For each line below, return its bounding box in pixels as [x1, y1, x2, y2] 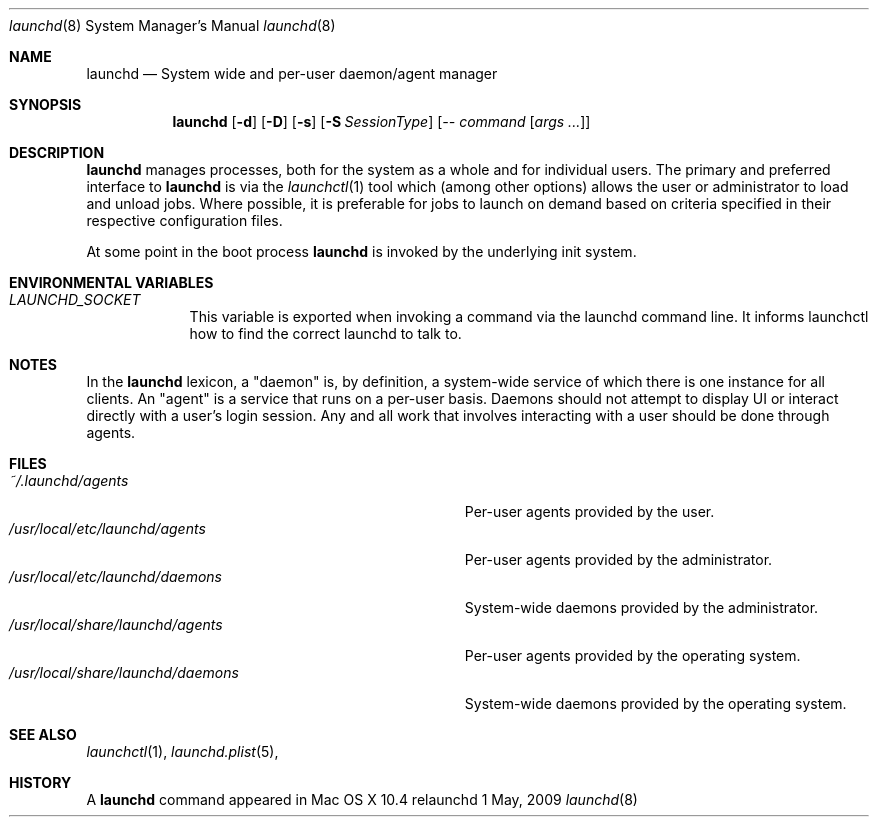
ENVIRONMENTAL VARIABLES [9, 274, 214, 291]
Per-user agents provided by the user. [464, 503, 715, 520]
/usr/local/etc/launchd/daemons [9, 568, 222, 585]
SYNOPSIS [9, 96, 82, 113]
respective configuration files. [86, 212, 283, 229]
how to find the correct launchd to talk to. [189, 325, 462, 342]
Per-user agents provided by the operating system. [464, 647, 801, 664]
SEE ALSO [9, 726, 77, 743]
